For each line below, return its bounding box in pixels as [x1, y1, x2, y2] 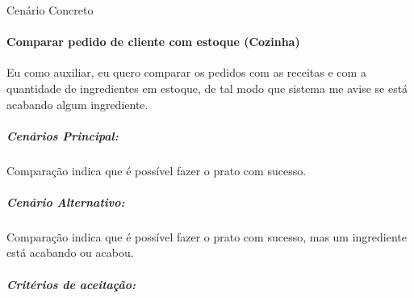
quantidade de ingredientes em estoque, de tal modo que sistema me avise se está [6, 79, 408, 96]
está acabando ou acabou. [6, 244, 134, 261]
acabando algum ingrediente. [6, 95, 148, 112]
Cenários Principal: [6, 127, 119, 144]
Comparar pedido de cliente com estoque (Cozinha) [6, 33, 300, 50]
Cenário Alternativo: [6, 193, 125, 210]
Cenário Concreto [6, 2, 94, 18]
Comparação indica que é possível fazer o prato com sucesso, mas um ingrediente [6, 228, 407, 245]
